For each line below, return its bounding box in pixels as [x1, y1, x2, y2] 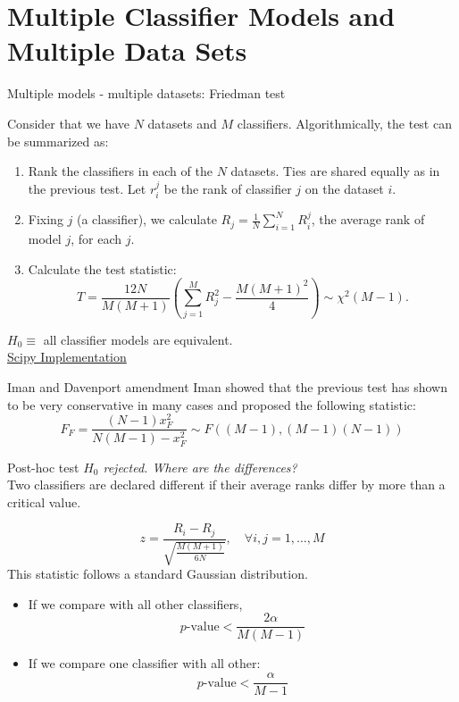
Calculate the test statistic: [28, 259, 177, 278]
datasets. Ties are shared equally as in [230, 162, 440, 180]
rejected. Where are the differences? [103, 457, 297, 476]
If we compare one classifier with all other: [28, 654, 261, 673]
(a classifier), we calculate [77, 210, 217, 229]
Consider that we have [7, 113, 129, 132]
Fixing [28, 210, 63, 229]
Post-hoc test [7, 457, 79, 476]
